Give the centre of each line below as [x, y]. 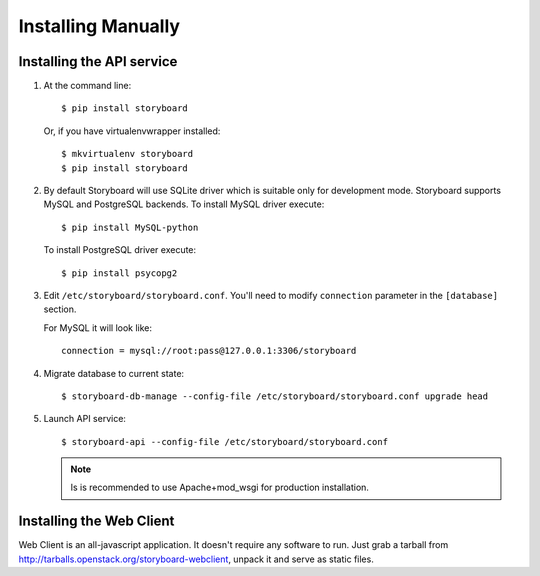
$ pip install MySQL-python [130, 227]
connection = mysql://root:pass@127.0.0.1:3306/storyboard [209, 351]
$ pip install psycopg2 [119, 273]
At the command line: [87, 86]
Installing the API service [98, 61]
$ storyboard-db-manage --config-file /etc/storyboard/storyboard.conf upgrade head [275, 396]
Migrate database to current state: [114, 373]
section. [60, 309]
